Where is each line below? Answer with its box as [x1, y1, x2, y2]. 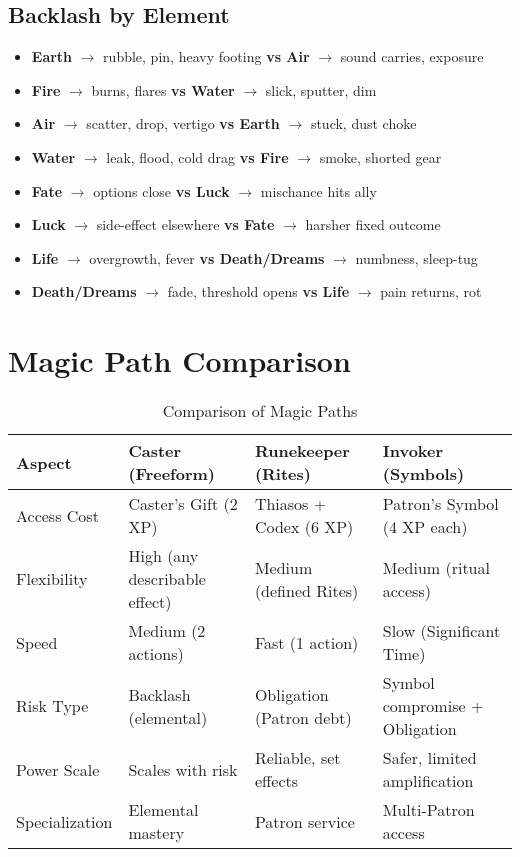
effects [254, 769, 299, 793]
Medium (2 [128, 619, 206, 643]
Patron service [254, 809, 355, 833]
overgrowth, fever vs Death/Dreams [89, 247, 325, 268]
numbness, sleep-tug [355, 247, 478, 268]
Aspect [16, 450, 72, 474]
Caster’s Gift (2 [128, 492, 238, 516]
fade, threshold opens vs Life [167, 281, 350, 302]
